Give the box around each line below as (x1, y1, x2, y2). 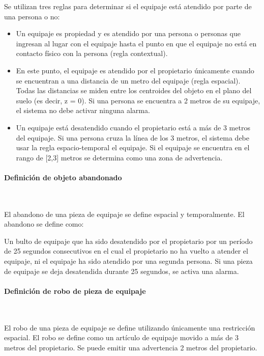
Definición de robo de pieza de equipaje (4, 285, 146, 296)
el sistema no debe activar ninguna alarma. (16, 105, 150, 116)
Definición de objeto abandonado (4, 172, 122, 182)
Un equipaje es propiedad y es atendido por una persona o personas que (16, 28, 241, 39)
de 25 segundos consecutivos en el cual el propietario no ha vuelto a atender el (4, 245, 248, 256)
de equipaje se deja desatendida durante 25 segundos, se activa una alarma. (4, 265, 239, 276)
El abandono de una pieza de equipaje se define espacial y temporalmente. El (4, 208, 245, 219)
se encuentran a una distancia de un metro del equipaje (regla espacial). (16, 75, 241, 86)
